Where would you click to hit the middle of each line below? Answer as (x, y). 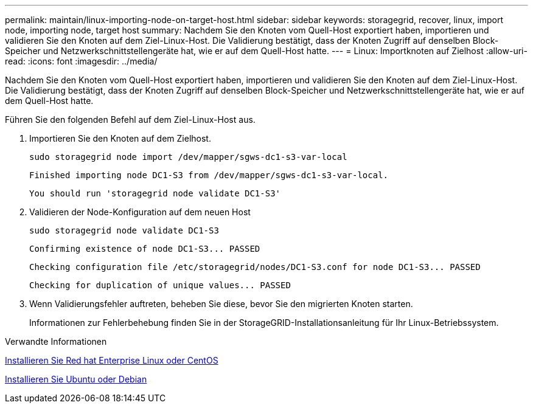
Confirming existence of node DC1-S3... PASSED (145, 249)
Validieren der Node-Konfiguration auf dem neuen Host (140, 212)
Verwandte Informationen (56, 341)
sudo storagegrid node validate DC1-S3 (124, 230)
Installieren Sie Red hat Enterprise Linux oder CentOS (112, 360)
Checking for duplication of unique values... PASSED (160, 285)
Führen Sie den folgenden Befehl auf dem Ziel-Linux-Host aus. (130, 119)
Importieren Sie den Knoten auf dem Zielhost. (120, 138)
